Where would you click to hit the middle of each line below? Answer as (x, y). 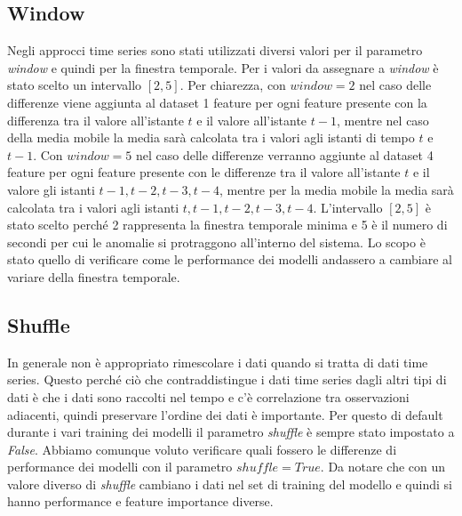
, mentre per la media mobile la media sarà (337, 189)
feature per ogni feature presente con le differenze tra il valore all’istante (204, 172)
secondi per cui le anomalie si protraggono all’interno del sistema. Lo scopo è (216, 242)
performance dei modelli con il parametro (120, 467)
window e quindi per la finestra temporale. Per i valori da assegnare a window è (223, 67)
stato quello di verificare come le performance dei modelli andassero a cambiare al (230, 259)
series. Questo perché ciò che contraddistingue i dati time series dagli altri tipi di (227, 379)
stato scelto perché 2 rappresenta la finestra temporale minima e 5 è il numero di (227, 225)
